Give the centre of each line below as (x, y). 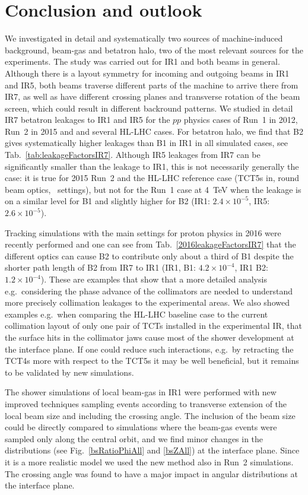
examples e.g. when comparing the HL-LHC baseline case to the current (136, 314)
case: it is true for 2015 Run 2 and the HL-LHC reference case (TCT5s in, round (152, 178)
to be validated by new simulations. (69, 372)
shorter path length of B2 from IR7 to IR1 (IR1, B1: (100, 267)
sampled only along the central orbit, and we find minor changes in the (134, 438)
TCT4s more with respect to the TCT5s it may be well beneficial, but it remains (152, 361)
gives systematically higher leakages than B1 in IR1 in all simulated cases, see (146, 143)
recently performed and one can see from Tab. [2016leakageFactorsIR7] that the (150, 244)
